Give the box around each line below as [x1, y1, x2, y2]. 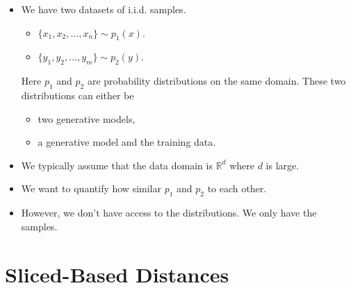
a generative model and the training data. [38, 135, 216, 149]
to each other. [207, 181, 267, 196]
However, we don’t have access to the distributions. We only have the [21, 205, 317, 220]
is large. [266, 158, 300, 172]
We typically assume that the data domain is [21, 158, 213, 172]
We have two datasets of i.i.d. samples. [21, 2, 186, 16]
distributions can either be [21, 87, 134, 102]
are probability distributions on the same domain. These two [87, 74, 346, 88]
